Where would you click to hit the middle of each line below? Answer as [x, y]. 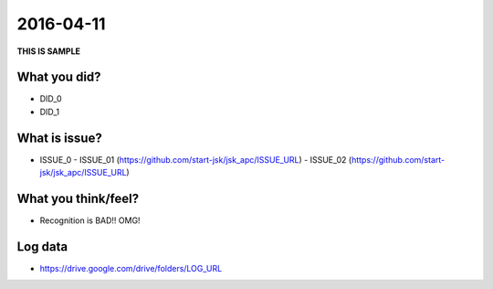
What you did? [59, 77]
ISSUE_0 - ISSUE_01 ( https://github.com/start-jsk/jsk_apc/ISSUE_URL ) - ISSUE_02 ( [196, 159]
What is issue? [59, 138]
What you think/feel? [78, 198]
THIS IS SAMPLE [49, 51]
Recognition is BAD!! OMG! [90, 220]
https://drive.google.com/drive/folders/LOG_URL [131, 268]
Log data [42, 246]
